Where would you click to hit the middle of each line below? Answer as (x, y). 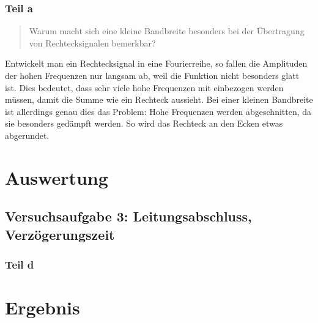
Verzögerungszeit (60, 234)
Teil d (20, 265)
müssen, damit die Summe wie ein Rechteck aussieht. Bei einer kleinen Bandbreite (159, 99)
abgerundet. (27, 135)
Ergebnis (43, 307)
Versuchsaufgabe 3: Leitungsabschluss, (128, 216)
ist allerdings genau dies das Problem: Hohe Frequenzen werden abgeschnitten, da (158, 111)
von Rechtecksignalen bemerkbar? (92, 43)
